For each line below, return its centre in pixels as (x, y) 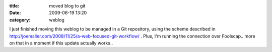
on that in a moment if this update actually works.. (61, 43)
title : (14, 6)
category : (20, 19)
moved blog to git (67, 6)
